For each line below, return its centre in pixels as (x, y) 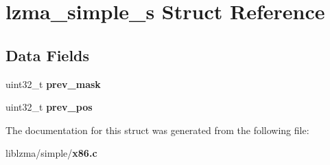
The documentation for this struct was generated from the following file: (157, 130)
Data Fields (48, 55)
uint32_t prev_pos (49, 107)
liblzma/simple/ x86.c (51, 153)
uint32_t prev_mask (53, 84)
